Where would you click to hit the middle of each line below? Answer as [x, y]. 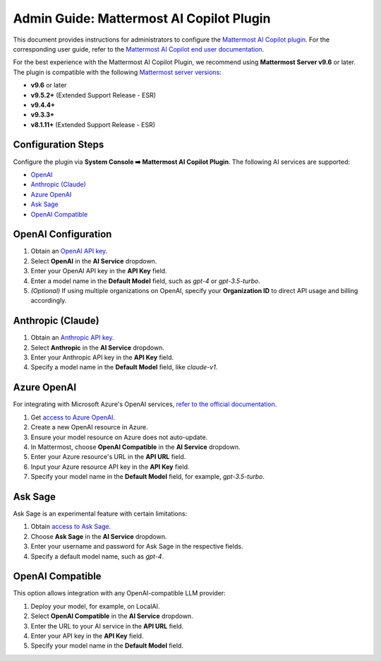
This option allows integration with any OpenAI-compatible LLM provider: [119, 593]
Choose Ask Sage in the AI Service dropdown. [99, 536]
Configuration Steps [59, 145]
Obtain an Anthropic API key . [72, 338]
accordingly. [49, 301]
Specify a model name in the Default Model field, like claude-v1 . [124, 367]
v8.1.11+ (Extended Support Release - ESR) [93, 124]
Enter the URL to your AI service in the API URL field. [107, 626]
